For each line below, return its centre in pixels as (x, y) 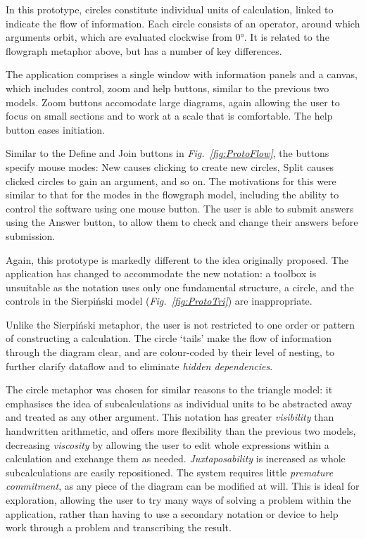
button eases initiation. (55, 129)
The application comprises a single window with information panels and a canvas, (182, 74)
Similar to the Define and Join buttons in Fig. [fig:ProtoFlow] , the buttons (168, 153)
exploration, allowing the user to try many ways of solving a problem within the (178, 500)
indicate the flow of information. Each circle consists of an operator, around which (183, 23)
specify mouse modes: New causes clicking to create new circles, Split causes (170, 166)
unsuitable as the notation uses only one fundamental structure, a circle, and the (180, 287)
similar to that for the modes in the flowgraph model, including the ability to (172, 195)
